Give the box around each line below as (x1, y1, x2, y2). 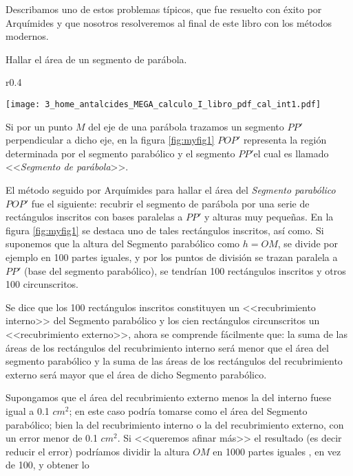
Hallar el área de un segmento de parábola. (6, 52, 187, 66)
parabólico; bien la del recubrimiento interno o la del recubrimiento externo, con (6, 417, 344, 431)
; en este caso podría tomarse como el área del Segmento (69, 403, 308, 418)
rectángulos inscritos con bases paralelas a (6, 209, 183, 224)
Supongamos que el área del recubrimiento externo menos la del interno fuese (6, 390, 332, 405)
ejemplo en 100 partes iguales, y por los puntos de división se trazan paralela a (6, 249, 338, 264)
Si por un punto (6, 119, 73, 133)
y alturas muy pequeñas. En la (204, 209, 334, 224)
